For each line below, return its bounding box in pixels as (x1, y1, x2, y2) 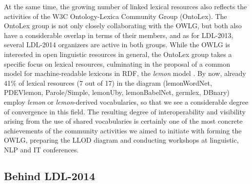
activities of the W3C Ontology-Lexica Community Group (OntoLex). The (4, 11, 227, 21)
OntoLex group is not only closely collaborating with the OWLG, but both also (4, 20, 242, 31)
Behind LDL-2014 (4, 168, 96, 183)
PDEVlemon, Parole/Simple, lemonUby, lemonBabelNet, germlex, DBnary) (4, 87, 230, 97)
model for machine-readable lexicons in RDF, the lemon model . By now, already (4, 68, 246, 78)
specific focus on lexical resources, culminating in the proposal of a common (4, 58, 231, 69)
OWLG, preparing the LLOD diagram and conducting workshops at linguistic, (4, 135, 239, 145)
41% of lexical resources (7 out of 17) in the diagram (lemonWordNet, (4, 77, 212, 88)
